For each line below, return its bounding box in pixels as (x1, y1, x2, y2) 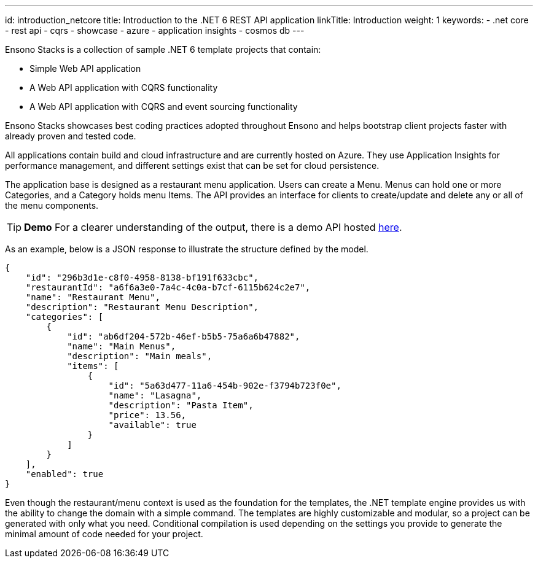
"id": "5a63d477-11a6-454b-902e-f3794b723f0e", (108, 381, 341, 390)
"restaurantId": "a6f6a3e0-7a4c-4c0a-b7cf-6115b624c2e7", (25, 282, 311, 292)
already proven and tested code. (5, 131, 136, 141)
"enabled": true (25, 469, 104, 479)
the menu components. (5, 200, 99, 211)
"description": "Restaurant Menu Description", (25, 302, 259, 312)
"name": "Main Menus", (67, 341, 176, 351)
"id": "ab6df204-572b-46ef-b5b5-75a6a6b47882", (67, 332, 300, 341)
